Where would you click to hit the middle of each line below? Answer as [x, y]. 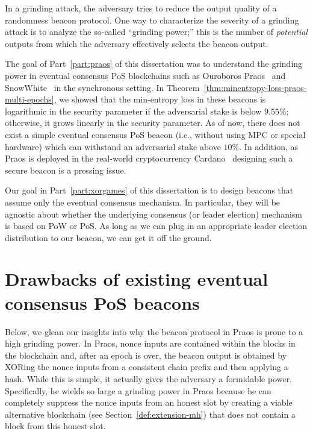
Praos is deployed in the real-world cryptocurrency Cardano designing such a [149, 158]
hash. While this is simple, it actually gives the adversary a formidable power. [149, 378]
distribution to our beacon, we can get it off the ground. [108, 237]
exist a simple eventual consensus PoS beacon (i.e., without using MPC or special [155, 134]
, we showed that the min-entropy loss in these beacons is [160, 99]
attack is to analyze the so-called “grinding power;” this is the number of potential [156, 32]
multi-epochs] [29, 99]
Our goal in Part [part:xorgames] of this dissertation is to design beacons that [149, 190]
